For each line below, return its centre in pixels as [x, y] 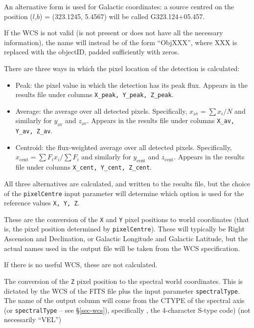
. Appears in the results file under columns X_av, [161, 120]
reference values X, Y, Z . [42, 203]
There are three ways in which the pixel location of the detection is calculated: [122, 68]
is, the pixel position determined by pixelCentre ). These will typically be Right [124, 229]
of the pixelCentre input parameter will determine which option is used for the [124, 193]
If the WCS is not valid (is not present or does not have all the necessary [114, 33]
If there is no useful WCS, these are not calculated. [81, 265]
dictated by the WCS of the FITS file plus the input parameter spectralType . [122, 290]
